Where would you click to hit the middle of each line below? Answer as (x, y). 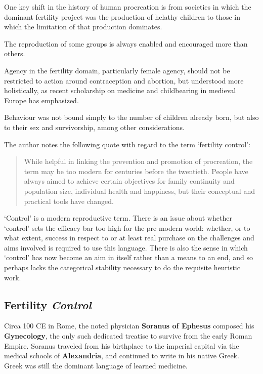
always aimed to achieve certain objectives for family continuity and (129, 181)
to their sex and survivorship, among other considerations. (94, 127)
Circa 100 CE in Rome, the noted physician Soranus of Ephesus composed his (129, 326)
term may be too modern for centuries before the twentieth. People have (136, 171)
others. (15, 53)
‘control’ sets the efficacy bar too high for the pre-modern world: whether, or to (127, 227)
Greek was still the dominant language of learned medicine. (96, 365)
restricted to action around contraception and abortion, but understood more (124, 80)
